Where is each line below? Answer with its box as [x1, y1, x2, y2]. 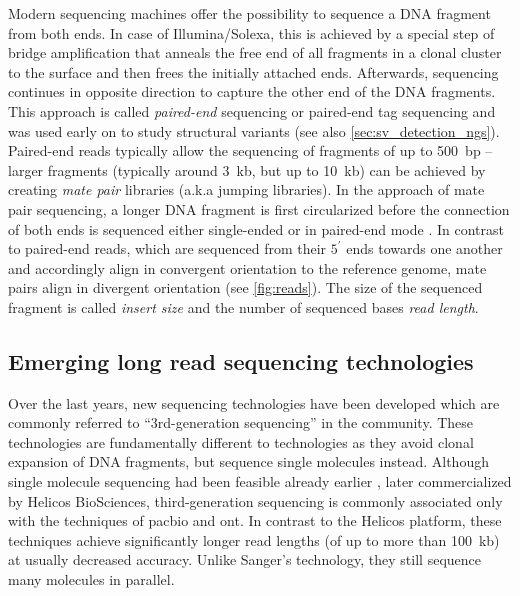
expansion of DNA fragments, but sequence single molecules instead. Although [8, 451, 489, 472]
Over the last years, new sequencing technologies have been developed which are [8, 392, 500, 413]
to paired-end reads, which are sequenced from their [8, 238, 327, 259]
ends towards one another [346, 238, 503, 259]
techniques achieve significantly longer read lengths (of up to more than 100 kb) [8, 529, 500, 550]
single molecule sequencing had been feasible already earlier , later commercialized [8, 471, 512, 492]
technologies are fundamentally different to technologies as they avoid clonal [8, 431, 474, 452]
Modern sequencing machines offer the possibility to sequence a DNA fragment [8, 3, 491, 23]
